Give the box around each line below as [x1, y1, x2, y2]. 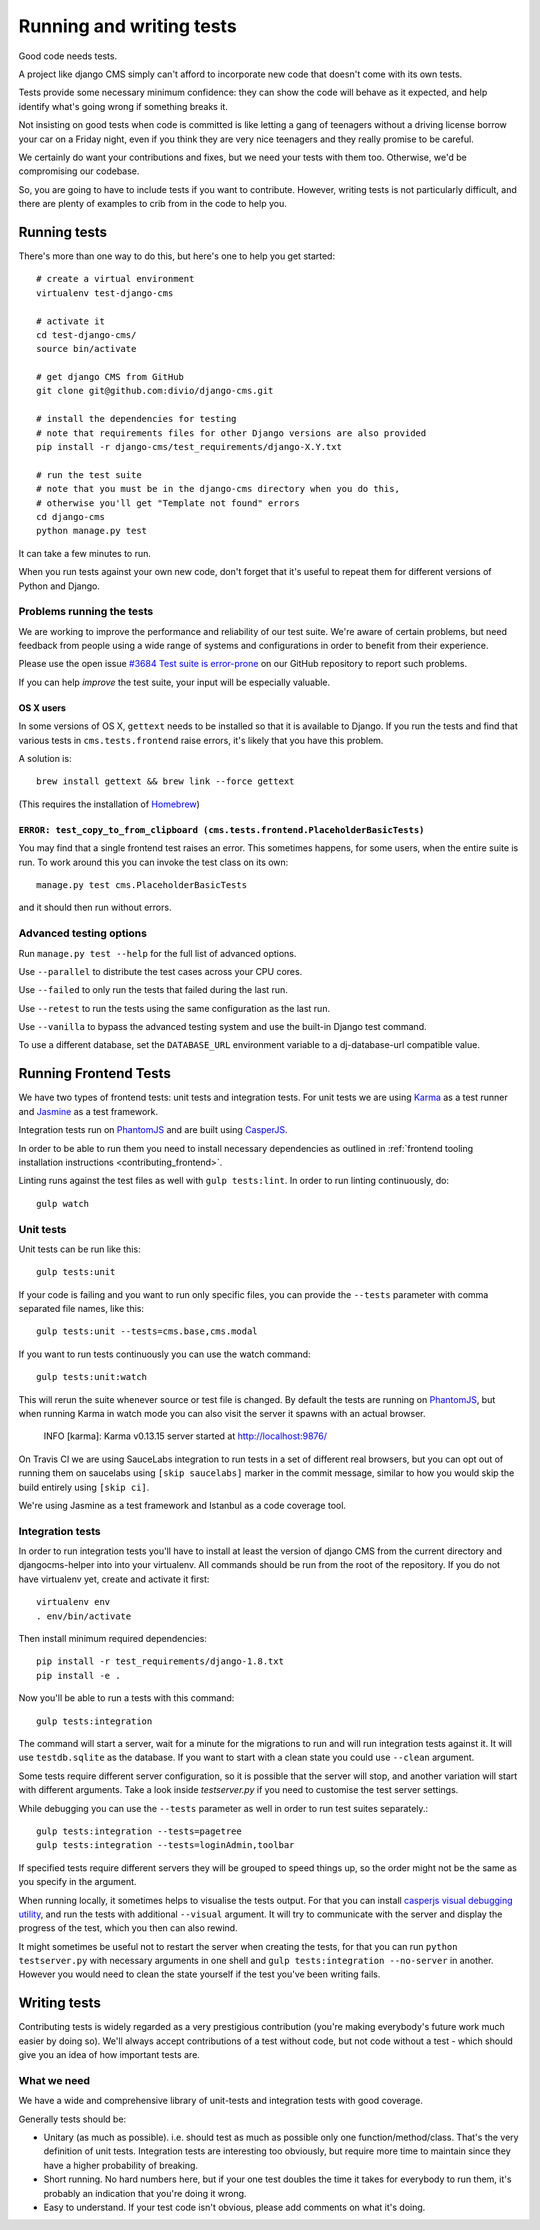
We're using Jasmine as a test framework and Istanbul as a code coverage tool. [18, 1499, 347, 1511]
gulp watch [36, 1198, 90, 1209]
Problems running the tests [18, 605, 154, 619]
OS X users [18, 701, 67, 714]
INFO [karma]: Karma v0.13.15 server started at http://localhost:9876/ [43, 1430, 327, 1442]
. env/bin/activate [36, 1610, 132, 1622]
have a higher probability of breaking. [43, 2159, 199, 2171]
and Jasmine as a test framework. [18, 1105, 159, 1117]
